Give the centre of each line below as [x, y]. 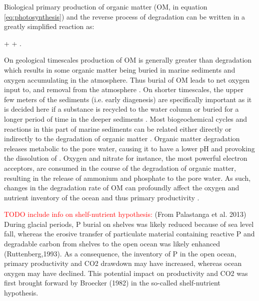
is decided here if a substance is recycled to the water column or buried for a [121, 109]
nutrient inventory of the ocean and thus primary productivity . [102, 197]
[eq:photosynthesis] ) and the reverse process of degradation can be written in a [125, 16]
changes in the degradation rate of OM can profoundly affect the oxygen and [122, 188]
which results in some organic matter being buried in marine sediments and [120, 69]
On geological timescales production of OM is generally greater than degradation [128, 60]
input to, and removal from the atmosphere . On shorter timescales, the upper [124, 89]
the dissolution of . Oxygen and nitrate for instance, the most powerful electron [126, 158]
